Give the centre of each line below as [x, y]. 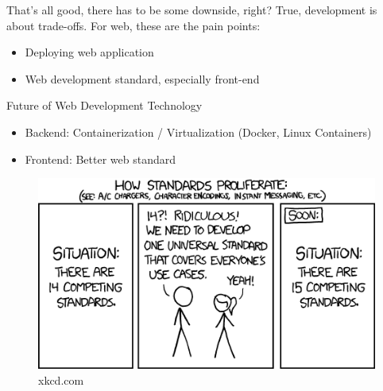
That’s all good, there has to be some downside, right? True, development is [192, 10]
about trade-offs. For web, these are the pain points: [133, 25]
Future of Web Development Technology [104, 105]
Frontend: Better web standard [101, 159]
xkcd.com [61, 379]
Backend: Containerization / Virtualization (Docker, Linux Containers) [198, 132]
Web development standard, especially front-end [142, 78]
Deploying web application [89, 52]
